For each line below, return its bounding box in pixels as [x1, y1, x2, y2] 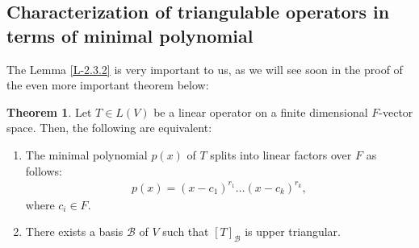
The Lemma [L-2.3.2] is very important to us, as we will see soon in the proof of [6, 60, 403, 77]
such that [162, 223, 209, 240]
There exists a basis [25, 223, 124, 240]
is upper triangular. [245, 223, 341, 240]
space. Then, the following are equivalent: [6, 119, 212, 136]
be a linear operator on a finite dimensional [153, 103, 368, 120]
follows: [25, 162, 62, 179]
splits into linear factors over [210, 146, 352, 163]
